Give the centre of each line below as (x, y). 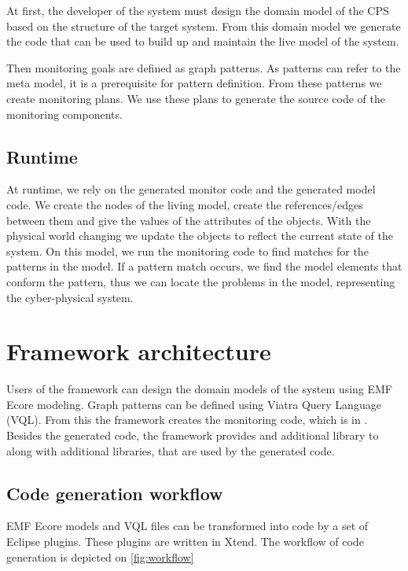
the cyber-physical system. (70, 297)
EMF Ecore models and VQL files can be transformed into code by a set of (187, 526)
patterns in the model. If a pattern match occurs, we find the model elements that (204, 266)
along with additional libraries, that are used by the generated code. (171, 450)
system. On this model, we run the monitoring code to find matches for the (187, 251)
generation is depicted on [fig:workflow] (100, 556)
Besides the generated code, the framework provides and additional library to (193, 435)
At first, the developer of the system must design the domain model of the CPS (198, 10)
